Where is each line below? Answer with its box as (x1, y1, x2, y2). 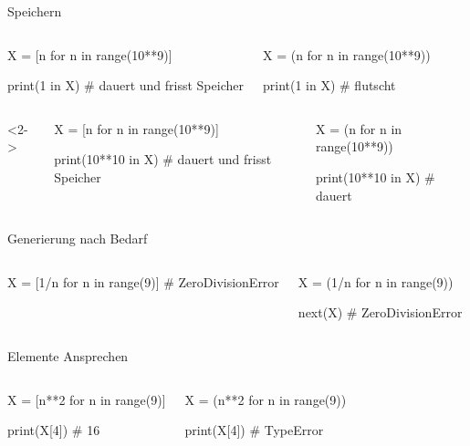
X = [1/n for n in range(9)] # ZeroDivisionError (7, 272, 279, 291)
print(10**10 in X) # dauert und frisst (54, 150, 272, 169)
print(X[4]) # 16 (7, 420, 100, 440)
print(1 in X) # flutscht (262, 76, 396, 95)
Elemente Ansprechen (7, 346, 129, 365)
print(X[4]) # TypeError (184, 420, 324, 440)
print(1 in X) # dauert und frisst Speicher (7, 76, 244, 95)
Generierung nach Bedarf (7, 229, 148, 248)
